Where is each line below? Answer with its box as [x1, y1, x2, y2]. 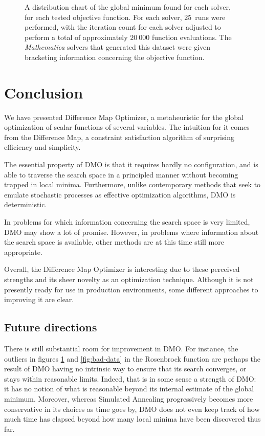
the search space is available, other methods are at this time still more [4, 236, 224, 247]
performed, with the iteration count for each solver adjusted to [25, 22, 221, 32]
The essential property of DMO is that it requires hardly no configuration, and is [4, 159, 258, 170]
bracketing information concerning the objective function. [25, 51, 205, 62]
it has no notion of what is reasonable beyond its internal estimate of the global [4, 383, 254, 394]
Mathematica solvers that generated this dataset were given [25, 42, 211, 52]
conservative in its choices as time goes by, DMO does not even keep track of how [4, 403, 260, 414]
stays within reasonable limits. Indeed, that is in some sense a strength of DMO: [4, 373, 256, 384]
